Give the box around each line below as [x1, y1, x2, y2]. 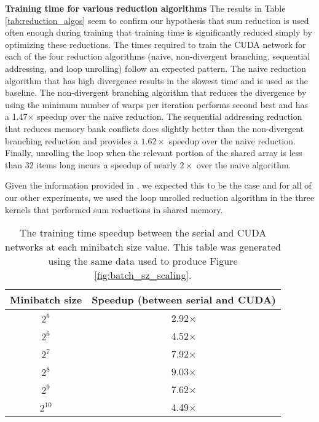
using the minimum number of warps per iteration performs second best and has [5, 98, 309, 111]
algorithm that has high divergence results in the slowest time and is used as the [5, 74, 309, 87]
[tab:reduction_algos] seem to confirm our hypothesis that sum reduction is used [5, 14, 309, 26]
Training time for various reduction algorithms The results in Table [5, 2, 286, 14]
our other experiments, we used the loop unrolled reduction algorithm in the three [5, 190, 315, 203]
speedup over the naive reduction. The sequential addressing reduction [37, 110, 302, 123]
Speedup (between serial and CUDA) [92, 292, 276, 307]
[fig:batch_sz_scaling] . [94, 268, 192, 283]
